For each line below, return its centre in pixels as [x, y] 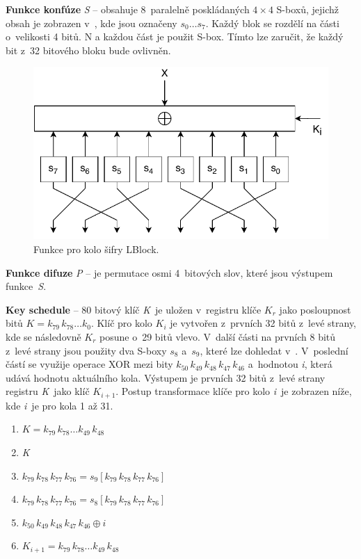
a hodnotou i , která [290, 364]
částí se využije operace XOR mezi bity [89, 364]
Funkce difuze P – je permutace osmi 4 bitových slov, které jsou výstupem [169, 272]
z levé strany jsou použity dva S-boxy [86, 350]
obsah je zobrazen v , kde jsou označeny [91, 23]
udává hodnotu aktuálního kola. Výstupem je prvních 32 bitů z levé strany [166, 377]
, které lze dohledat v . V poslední [274, 350]
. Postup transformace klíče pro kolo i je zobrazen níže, [234, 391]
